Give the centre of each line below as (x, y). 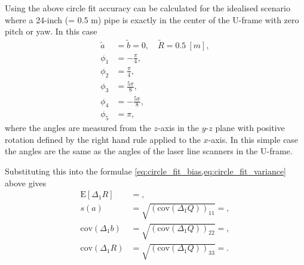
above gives (26, 183)
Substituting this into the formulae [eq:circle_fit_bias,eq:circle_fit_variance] (145, 171)
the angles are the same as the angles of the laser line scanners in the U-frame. (149, 151)
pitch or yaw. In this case (51, 31)
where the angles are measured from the (78, 128)
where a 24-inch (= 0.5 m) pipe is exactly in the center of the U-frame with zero (152, 19)
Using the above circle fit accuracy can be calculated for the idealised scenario (148, 8)
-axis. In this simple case (253, 139)
